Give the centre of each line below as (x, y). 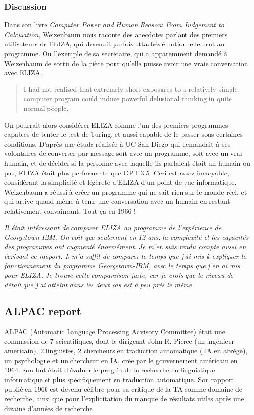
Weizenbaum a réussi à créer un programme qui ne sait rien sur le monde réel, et (126, 191)
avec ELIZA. (23, 73)
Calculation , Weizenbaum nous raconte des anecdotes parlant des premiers (116, 34)
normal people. (46, 108)
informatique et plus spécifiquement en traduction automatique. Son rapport (119, 379)
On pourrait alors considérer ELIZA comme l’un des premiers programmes (116, 124)
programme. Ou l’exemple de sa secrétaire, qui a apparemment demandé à (116, 53)
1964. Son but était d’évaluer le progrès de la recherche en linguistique (110, 370)
